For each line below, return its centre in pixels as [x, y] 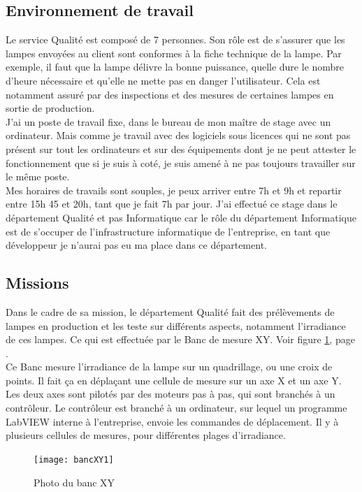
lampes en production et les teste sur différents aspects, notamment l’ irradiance [176, 325]
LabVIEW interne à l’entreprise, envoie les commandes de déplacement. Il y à [172, 421]
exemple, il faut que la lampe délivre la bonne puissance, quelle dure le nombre [175, 67]
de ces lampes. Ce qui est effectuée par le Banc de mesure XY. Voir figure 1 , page [180, 339]
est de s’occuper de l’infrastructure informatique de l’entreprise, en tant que [168, 231]
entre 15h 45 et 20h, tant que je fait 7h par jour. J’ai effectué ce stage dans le [172, 204]
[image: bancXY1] [74, 460]
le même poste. [38, 176]
